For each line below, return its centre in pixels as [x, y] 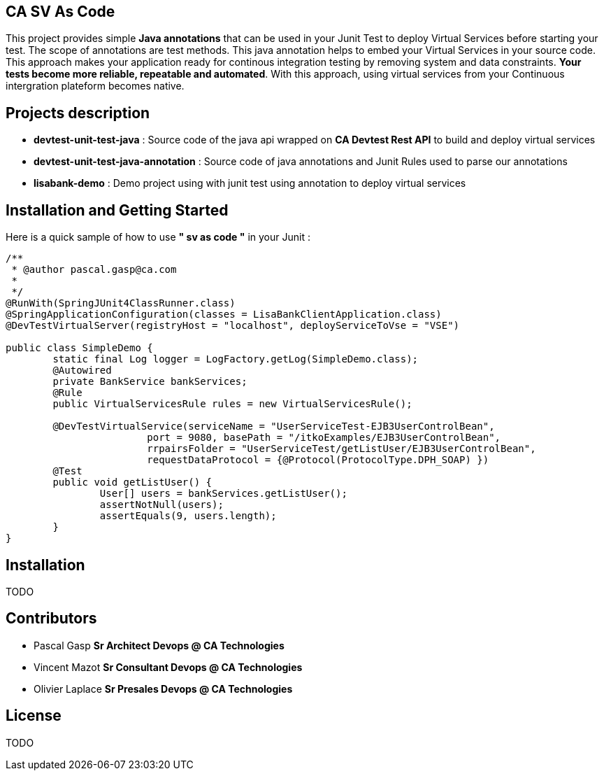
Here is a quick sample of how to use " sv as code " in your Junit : [158, 237]
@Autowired [82, 371]
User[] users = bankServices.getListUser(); [223, 494]
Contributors [51, 619]
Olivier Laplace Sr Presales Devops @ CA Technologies [163, 689]
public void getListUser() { [132, 482]
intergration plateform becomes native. [95, 86]
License [34, 716]
